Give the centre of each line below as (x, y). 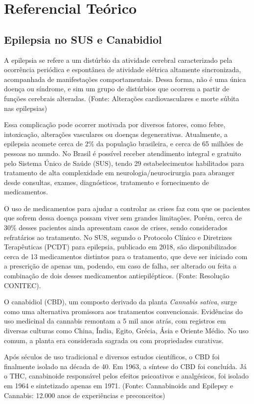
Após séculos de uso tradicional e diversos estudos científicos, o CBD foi (112, 357)
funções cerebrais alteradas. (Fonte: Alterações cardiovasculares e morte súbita (122, 98)
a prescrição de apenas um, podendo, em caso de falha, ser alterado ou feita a (120, 266)
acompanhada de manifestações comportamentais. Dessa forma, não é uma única (125, 79)
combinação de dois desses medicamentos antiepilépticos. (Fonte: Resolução (117, 276)
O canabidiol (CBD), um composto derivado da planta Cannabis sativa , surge (120, 302)
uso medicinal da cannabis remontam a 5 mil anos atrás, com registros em (115, 321)
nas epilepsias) (26, 108)
